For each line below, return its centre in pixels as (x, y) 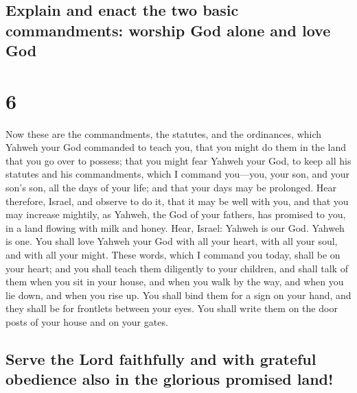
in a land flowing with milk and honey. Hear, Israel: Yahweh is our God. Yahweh (175, 227)
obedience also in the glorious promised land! (170, 379)
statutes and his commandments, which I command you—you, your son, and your (177, 174)
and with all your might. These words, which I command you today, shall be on (173, 255)
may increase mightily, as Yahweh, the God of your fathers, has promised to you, (176, 214)
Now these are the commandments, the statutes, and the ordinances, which (164, 133)
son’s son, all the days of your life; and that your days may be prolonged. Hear (171, 188)
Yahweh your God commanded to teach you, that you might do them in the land (176, 147)
